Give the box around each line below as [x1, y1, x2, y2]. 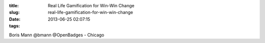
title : [9, 3, 19, 8]
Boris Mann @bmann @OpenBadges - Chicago [9, 32, 105, 38]
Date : [9, 16, 21, 22]
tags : [9, 23, 20, 29]
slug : [9, 10, 20, 15]
